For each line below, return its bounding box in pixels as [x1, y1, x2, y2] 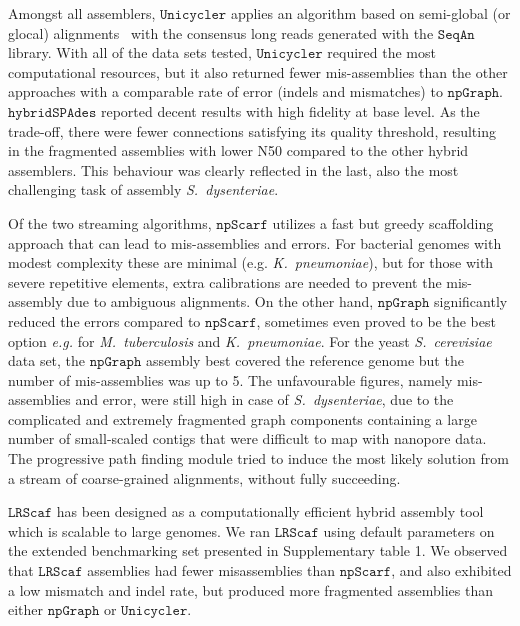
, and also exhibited [391, 560, 512, 581]
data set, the [8, 350, 86, 371]
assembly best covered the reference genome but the [145, 350, 464, 371]
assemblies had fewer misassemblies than [87, 560, 336, 581]
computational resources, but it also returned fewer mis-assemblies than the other [8, 61, 508, 82]
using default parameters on [323, 520, 495, 541]
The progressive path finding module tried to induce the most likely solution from [8, 448, 509, 469]
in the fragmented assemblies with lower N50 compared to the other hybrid [8, 140, 469, 161]
